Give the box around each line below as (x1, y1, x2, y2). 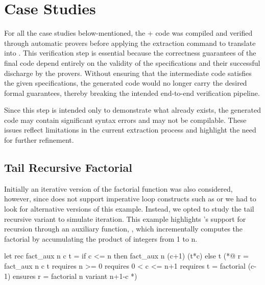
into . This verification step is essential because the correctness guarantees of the (4, 47, 256, 58)
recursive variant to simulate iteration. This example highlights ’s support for (4, 213, 246, 224)
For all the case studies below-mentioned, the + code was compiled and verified (4, 28, 253, 38)
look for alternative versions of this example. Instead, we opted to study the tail (4, 203, 254, 214)
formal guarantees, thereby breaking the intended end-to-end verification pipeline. (4, 87, 260, 98)
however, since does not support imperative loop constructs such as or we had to (4, 193, 256, 204)
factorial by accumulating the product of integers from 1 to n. (4, 233, 198, 244)
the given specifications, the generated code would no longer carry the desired (4, 77, 247, 88)
